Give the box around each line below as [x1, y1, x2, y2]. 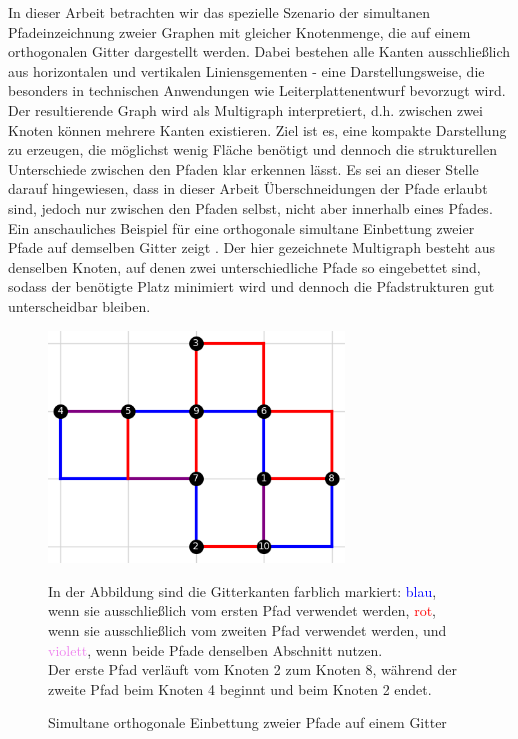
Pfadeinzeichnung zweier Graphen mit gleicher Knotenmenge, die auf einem [8, 21, 471, 42]
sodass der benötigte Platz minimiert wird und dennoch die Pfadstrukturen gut [8, 276, 495, 297]
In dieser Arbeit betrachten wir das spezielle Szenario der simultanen [8, 2, 431, 22]
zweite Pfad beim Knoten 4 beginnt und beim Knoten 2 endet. [48, 678, 432, 699]
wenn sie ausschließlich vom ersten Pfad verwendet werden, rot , [48, 600, 436, 621]
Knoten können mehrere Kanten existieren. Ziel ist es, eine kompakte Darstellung [8, 119, 507, 140]
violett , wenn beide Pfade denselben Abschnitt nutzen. [48, 639, 383, 660]
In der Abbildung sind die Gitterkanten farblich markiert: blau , [48, 580, 437, 601]
